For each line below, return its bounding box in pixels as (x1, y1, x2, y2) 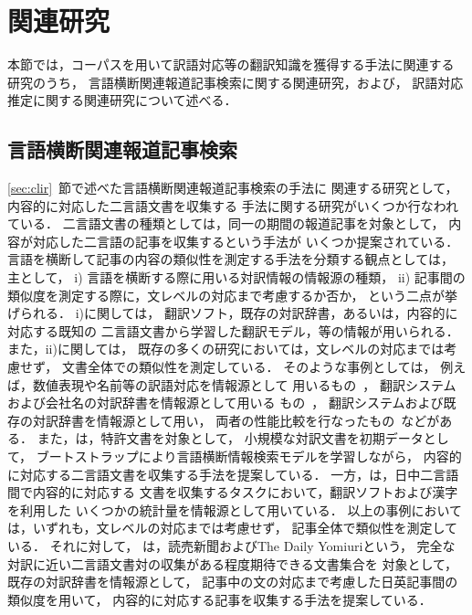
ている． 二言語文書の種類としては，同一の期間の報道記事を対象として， (7, 214, 445, 233)
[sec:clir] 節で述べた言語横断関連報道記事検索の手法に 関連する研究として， (7, 178, 458, 197)
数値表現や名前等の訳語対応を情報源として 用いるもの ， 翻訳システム (32, 375, 456, 394)
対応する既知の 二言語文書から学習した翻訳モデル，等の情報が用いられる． (7, 321, 459, 340)
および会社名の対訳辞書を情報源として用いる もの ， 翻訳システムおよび (7, 393, 444, 412)
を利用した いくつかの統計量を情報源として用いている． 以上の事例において (7, 500, 463, 519)
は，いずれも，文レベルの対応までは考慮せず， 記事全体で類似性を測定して (7, 518, 457, 537)
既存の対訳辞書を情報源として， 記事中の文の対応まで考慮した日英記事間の (7, 572, 458, 591)
